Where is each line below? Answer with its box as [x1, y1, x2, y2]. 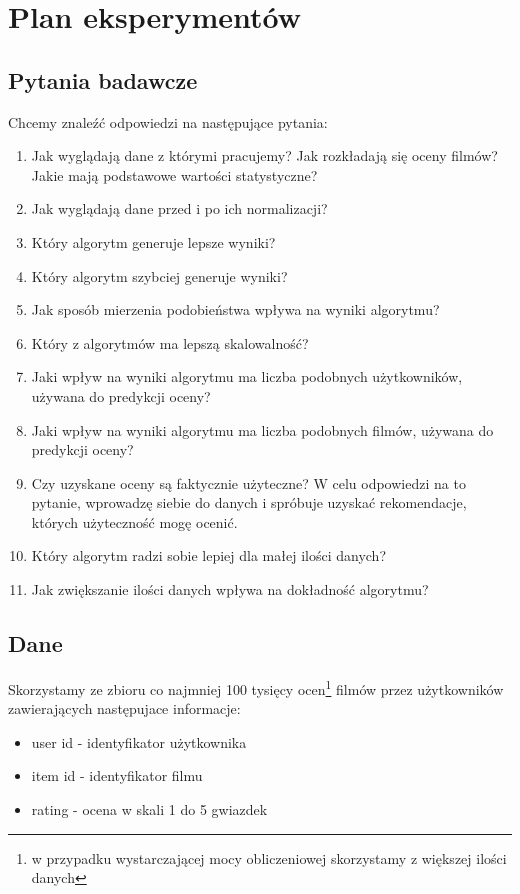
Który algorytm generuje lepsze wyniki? [31, 231, 276, 252]
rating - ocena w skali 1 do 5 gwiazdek [31, 798, 268, 819]
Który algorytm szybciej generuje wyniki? [31, 265, 288, 286]
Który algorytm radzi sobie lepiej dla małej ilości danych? [31, 545, 386, 566]
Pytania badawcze [8, 64, 198, 95]
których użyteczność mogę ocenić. [31, 511, 238, 532]
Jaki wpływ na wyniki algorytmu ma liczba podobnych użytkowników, [31, 366, 463, 387]
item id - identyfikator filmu [31, 765, 203, 786]
